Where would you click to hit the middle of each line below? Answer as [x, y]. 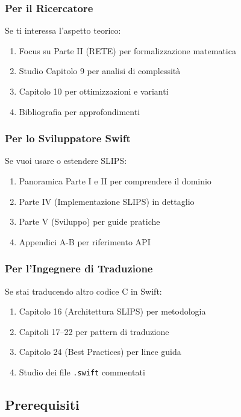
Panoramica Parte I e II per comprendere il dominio [115, 181]
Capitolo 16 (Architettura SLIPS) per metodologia [112, 311]
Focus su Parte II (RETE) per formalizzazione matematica [127, 50]
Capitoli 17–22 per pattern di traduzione [94, 331]
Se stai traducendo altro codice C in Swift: [83, 291]
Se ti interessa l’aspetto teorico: [63, 30]
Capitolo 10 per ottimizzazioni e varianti [94, 91]
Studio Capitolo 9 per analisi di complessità [100, 71]
